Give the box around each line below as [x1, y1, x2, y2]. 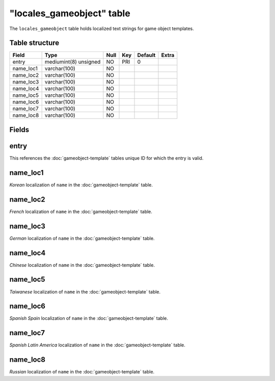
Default [137, 51, 156, 59]
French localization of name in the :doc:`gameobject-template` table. [9, 208, 153, 214]
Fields [9, 125, 30, 134]
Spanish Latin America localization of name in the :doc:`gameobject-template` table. [9, 342, 186, 348]
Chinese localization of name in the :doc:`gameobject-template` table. [9, 262, 155, 268]
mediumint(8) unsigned [44, 59, 101, 66]
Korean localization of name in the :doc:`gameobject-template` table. [9, 181, 153, 188]
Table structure [9, 39, 60, 47]
